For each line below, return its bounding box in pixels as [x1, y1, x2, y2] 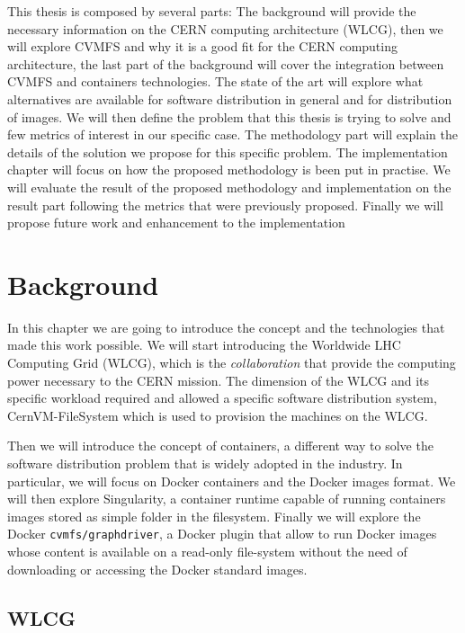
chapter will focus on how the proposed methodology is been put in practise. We [7, 160, 451, 179]
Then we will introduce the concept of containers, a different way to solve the [7, 436, 434, 455]
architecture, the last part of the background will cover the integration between [7, 54, 444, 73]
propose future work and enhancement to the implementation [7, 213, 345, 232]
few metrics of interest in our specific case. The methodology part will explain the [7, 125, 458, 144]
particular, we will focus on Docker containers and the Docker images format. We [7, 471, 456, 490]
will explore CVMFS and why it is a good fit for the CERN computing [7, 37, 398, 56]
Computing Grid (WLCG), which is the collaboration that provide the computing [7, 353, 456, 372]
